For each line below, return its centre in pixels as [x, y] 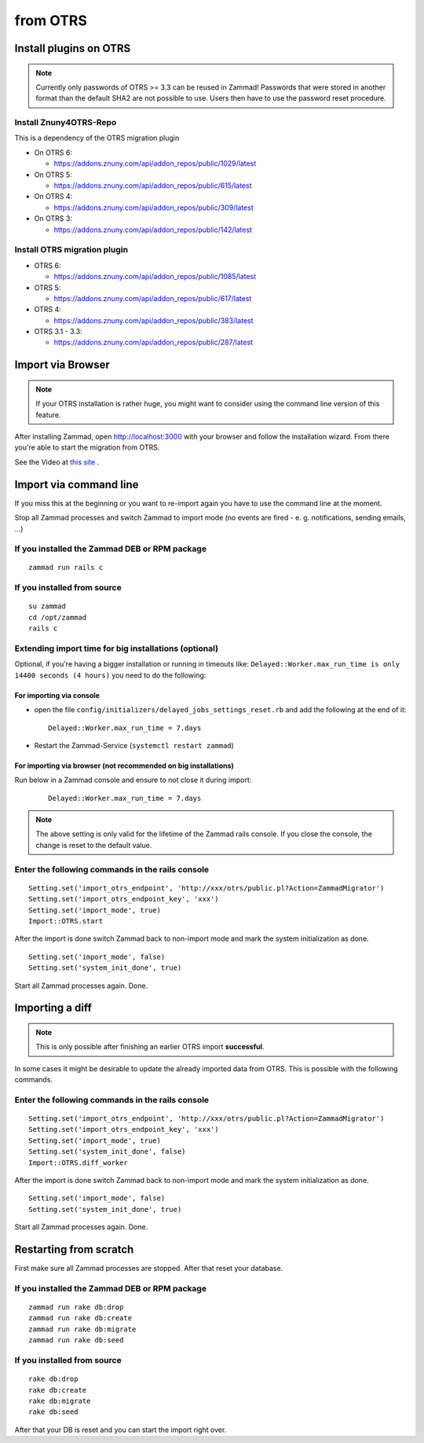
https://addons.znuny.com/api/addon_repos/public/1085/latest [155, 277]
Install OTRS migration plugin [71, 250]
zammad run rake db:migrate [82, 1329]
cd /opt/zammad [58, 617]
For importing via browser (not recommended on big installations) [124, 766]
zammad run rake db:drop [76, 1307]
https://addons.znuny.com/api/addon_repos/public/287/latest [154, 343]
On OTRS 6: [53, 152]
